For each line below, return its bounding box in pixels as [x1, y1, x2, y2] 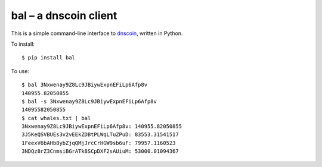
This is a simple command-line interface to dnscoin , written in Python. [11, 30, 183, 37]
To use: [11, 67, 30, 74]
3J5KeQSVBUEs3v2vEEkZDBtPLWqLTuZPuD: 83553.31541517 [21, 131, 179, 138]
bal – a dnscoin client [11, 9, 117, 22]
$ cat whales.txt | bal [21, 115, 91, 121]
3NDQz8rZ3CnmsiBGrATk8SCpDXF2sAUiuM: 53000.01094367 [21, 148, 179, 155]
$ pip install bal [21, 54, 76, 61]
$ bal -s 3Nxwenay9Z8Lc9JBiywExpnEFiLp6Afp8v [21, 98, 157, 105]
